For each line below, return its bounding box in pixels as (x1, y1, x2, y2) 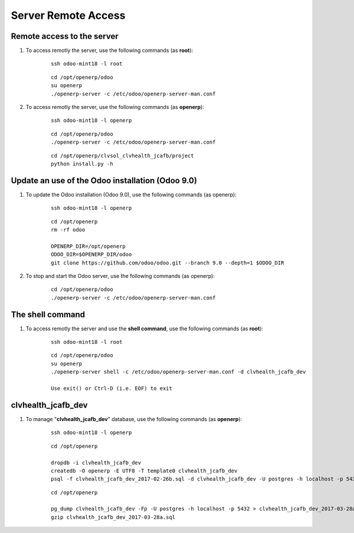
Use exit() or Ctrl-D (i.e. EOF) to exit (51, 385, 172, 392)
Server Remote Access (11, 9, 126, 22)
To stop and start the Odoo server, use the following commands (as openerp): (25, 273, 215, 279)
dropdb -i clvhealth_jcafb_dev (51, 459, 142, 466)
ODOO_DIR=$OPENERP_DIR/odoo (51, 251, 132, 258)
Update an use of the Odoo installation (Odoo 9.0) (11, 176, 198, 186)
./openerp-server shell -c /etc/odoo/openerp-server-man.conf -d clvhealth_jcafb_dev (51, 369, 306, 375)
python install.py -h (51, 160, 113, 167)
